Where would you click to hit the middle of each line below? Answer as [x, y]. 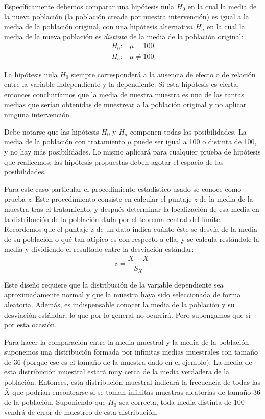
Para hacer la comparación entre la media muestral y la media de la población [127, 341]
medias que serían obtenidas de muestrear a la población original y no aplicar [125, 104]
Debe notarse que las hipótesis [52, 131]
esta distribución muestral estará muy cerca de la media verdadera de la [117, 372]
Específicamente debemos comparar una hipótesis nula [89, 6]
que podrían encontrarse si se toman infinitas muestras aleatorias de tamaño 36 [136, 392]
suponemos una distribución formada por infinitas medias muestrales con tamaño [131, 352]
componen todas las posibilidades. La [188, 131]
